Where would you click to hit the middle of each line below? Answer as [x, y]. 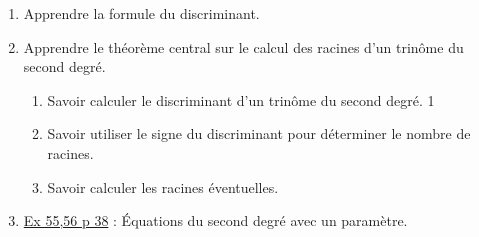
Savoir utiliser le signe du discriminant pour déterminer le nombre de [259, 133]
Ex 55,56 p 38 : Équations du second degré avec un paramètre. [215, 220]
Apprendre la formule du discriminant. [141, 13]
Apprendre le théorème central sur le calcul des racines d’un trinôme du [243, 46]
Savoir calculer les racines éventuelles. [163, 186]
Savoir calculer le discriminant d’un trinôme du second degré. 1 [241, 99]
